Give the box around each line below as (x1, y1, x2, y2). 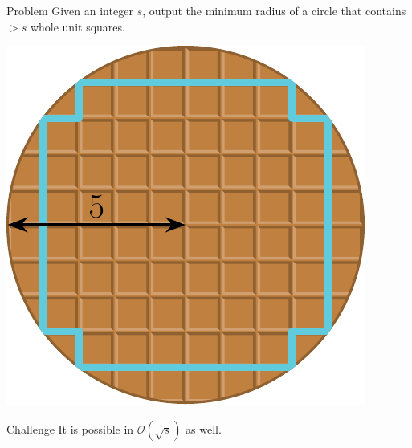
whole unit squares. (30, 18, 125, 35)
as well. (186, 420, 222, 437)
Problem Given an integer (6, 2, 133, 18)
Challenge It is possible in (6, 420, 134, 437)
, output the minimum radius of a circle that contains (142, 2, 406, 18)
